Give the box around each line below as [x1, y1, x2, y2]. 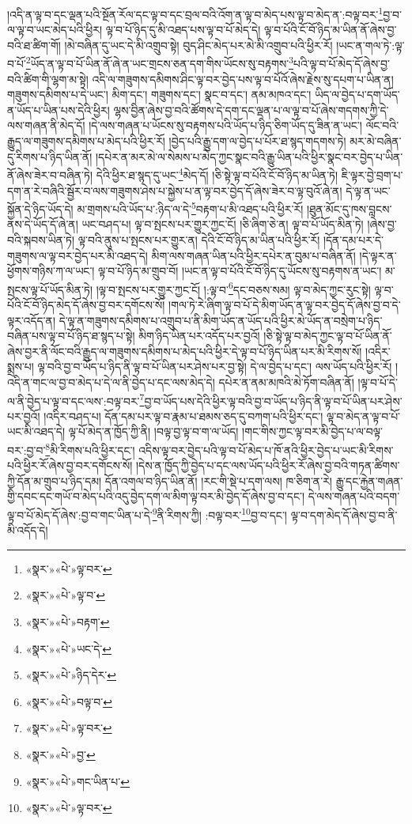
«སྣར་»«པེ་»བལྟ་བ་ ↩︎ [25, 693, 112, 709]
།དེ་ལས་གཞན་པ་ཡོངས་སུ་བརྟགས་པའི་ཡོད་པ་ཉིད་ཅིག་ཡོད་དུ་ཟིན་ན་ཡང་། [89, 117, 362, 134]
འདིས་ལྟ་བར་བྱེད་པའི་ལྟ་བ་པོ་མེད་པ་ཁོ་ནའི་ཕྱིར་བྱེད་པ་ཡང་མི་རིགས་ [138, 441, 394, 458]
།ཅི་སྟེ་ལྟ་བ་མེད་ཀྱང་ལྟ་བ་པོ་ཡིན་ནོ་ [263, 327, 392, 344]
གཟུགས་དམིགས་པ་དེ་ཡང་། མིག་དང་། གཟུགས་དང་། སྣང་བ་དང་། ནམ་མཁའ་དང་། [7, 86, 312, 103]
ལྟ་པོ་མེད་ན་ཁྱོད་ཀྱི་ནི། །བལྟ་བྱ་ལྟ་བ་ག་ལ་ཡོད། [68, 423, 239, 440]
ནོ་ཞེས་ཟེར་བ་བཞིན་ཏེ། [7, 166, 93, 183]
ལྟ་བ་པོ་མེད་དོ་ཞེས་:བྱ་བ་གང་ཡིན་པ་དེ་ [7, 506, 153, 523]
